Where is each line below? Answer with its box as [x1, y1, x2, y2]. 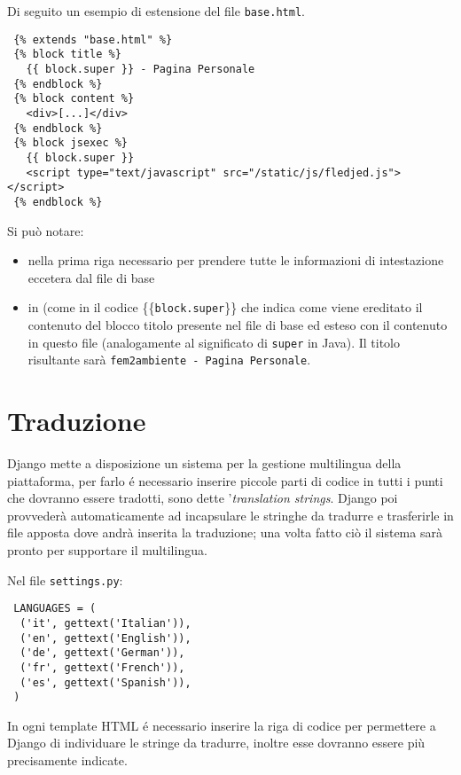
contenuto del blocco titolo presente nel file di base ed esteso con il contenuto [27, 315, 448, 333]
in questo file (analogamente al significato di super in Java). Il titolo [27, 333, 401, 351]
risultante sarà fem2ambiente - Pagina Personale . [27, 350, 311, 369]
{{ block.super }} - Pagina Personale [26, 62, 255, 75]
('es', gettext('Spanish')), [20, 676, 191, 689]
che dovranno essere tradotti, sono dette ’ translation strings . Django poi [7, 489, 398, 507]
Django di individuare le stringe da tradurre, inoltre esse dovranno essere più [7, 733, 426, 752]
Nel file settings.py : [7, 570, 123, 589]
